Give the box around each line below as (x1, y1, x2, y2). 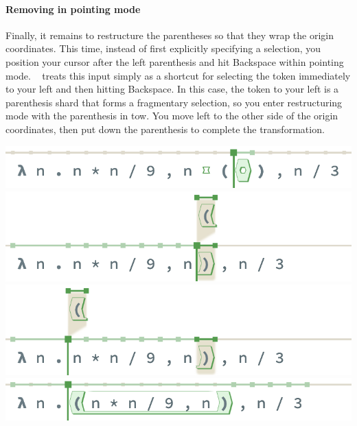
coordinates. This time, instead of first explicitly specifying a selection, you (5, 41, 321, 56)
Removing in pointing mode (5, 1, 141, 16)
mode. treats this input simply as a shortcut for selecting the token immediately (5, 68, 351, 82)
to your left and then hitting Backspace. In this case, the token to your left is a (5, 82, 339, 96)
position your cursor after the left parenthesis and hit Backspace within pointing (5, 54, 344, 69)
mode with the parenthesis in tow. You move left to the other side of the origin (5, 108, 338, 123)
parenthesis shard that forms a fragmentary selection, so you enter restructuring (5, 95, 343, 109)
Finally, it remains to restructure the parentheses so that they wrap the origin (5, 27, 334, 42)
